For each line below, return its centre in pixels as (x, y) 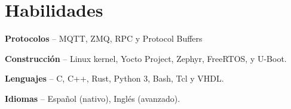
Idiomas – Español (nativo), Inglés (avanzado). (93, 98)
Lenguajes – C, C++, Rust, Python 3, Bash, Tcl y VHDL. (114, 78)
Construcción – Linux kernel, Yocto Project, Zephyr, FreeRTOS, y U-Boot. (146, 58)
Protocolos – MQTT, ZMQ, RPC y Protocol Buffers (104, 38)
